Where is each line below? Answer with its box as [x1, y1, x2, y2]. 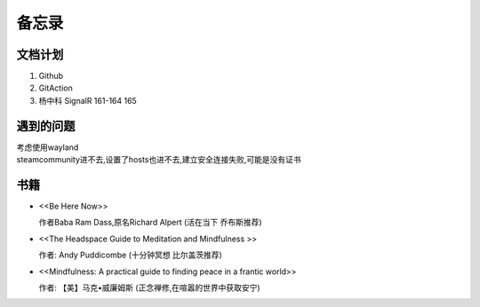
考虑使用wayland [16, 142, 79, 153]
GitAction [38, 83, 73, 93]
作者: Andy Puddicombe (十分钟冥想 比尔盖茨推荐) [38, 249, 222, 261]
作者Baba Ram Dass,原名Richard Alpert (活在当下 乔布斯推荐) [38, 217, 262, 228]
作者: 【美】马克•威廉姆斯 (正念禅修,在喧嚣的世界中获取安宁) [38, 282, 261, 293]
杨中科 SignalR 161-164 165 [38, 95, 137, 106]
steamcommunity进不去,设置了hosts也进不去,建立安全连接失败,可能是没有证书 [16, 154, 301, 165]
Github [38, 71, 64, 82]
